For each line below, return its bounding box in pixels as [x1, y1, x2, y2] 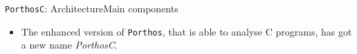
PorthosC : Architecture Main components [5, 1, 178, 15]
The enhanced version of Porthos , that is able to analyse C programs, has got [21, 24, 352, 38]
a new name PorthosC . [21, 38, 118, 52]
